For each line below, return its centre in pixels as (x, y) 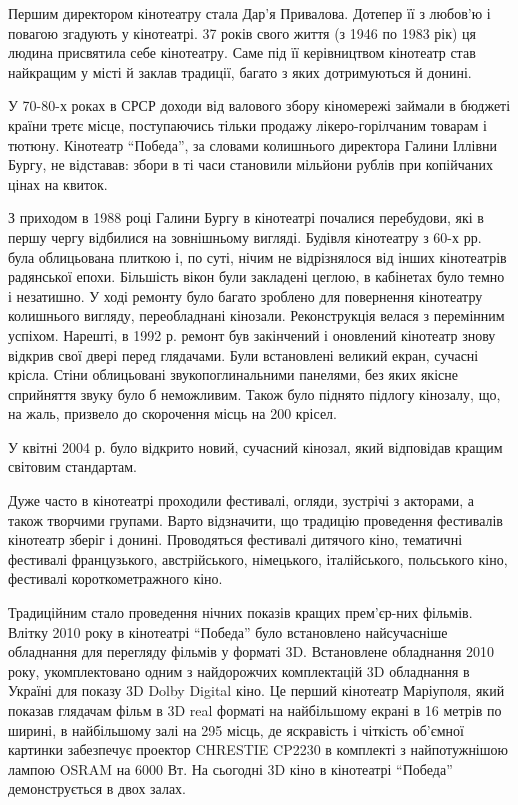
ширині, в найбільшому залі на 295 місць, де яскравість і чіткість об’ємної (236, 729)
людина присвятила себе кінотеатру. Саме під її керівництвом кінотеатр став (242, 52)
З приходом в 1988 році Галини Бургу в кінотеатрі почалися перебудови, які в (246, 217)
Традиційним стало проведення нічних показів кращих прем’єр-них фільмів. (240, 612)
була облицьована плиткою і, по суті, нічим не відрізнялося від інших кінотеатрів (257, 256)
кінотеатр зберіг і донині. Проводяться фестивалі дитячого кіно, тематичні (235, 539)
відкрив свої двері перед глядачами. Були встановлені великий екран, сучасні (243, 354)
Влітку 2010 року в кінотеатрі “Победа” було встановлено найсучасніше (228, 631)
